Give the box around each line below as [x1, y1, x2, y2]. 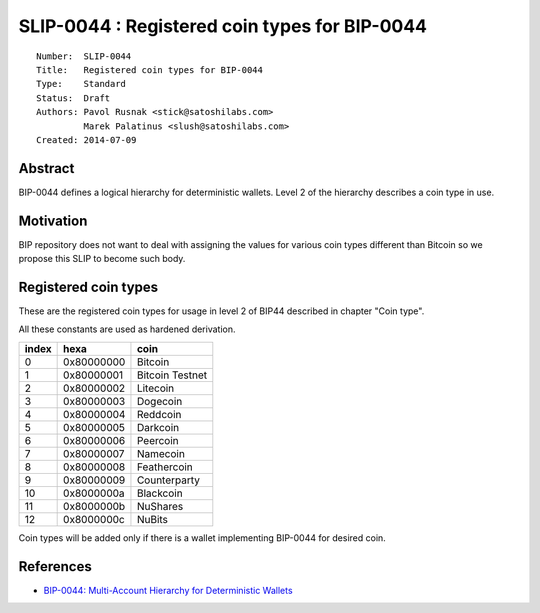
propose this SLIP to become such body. [18, 253, 186, 265]
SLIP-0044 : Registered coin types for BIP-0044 [18, 15, 428, 37]
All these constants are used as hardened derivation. [18, 323, 236, 335]
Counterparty [136, 473, 200, 487]
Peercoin [136, 433, 179, 447]
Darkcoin [136, 420, 180, 434]
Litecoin [136, 381, 175, 395]
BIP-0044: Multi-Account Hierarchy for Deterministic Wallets [43, 584, 294, 596]
